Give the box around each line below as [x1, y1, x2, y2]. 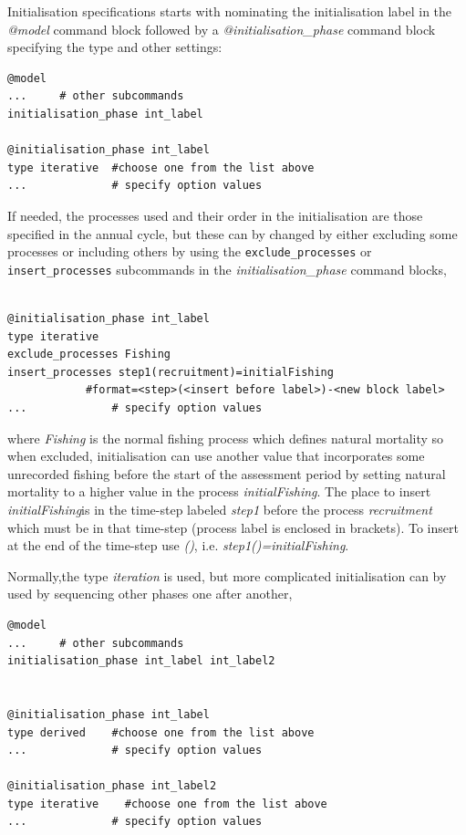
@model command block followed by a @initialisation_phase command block [7, 19, 436, 38]
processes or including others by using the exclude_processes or [7, 242, 372, 261]
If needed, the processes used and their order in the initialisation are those [7, 205, 423, 224]
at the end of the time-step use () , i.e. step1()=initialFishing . [7, 536, 349, 555]
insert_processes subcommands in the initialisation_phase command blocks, [7, 259, 447, 278]
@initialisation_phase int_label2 [7, 779, 217, 793]
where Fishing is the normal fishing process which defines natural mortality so [7, 428, 444, 447]
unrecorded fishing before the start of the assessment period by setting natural [7, 464, 446, 483]
